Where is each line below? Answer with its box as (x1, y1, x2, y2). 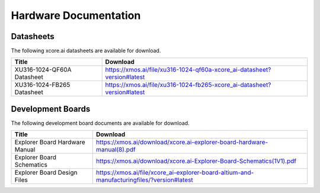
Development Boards (11, 104, 91, 114)
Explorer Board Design (14, 169, 78, 177)
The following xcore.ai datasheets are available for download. (11, 47, 161, 54)
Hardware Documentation (11, 9, 141, 22)
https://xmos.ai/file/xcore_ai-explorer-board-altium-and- (95, 169, 254, 177)
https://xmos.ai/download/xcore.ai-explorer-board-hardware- (95, 138, 268, 146)
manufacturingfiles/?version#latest (95, 176, 194, 184)
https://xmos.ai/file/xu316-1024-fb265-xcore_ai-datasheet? (105, 81, 271, 89)
